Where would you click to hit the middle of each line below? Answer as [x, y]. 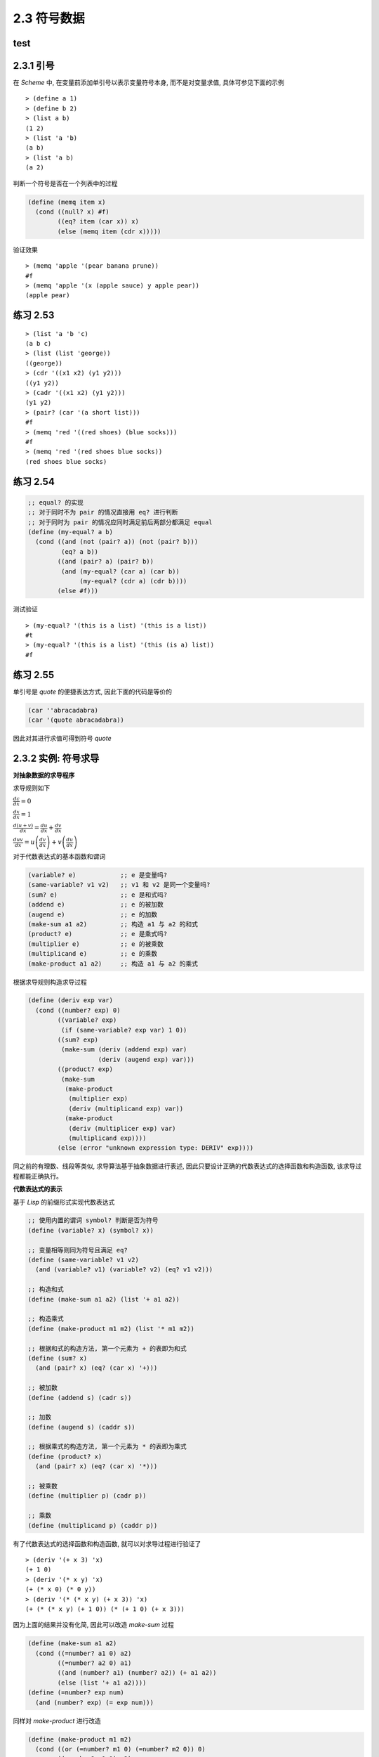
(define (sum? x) [58, 1358]
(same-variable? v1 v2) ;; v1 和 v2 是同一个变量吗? [119, 885]
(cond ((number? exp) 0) [78, 1010]
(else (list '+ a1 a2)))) [102, 1683]
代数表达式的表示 [38, 1189]
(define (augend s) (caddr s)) [82, 1427]
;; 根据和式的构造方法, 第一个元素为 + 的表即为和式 [107, 1348]
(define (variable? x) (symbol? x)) [91, 1230]
